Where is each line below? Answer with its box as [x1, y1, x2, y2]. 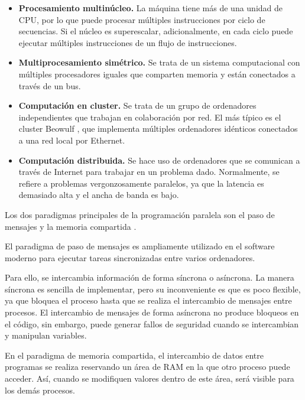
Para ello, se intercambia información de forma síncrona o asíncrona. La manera [5, 271, 294, 284]
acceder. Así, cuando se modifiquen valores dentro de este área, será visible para [5, 372, 294, 385]
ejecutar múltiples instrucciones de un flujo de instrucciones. [18, 36, 237, 48]
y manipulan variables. [5, 329, 87, 342]
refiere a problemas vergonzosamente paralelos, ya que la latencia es [18, 177, 264, 189]
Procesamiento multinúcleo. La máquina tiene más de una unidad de [18, 2, 283, 14]
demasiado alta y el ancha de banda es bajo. [18, 188, 179, 201]
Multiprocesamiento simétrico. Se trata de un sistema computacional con [18, 56, 300, 69]
